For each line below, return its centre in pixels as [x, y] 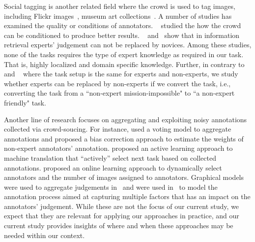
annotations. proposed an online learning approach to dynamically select [113, 167]
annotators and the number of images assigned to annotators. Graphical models [124, 177]
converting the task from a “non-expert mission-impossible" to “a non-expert [119, 93]
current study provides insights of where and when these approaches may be [119, 225]
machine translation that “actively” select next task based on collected [110, 157]
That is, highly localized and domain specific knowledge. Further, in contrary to [124, 64]
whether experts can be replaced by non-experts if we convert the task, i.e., [117, 83]
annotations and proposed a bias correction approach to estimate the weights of [124, 138]
